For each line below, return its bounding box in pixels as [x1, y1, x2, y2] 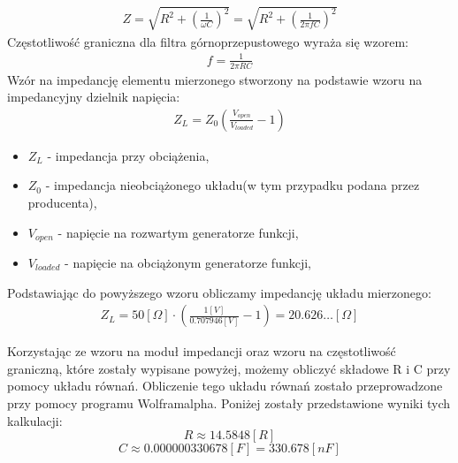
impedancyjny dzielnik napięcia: [7, 87, 180, 106]
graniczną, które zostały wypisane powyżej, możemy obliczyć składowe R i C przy [7, 359, 451, 377]
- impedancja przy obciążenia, [47, 146, 210, 164]
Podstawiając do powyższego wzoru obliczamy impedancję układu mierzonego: [7, 283, 431, 301]
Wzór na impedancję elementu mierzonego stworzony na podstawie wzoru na [7, 70, 423, 88]
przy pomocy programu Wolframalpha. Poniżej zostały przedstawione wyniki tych [7, 394, 451, 412]
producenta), [27, 193, 97, 211]
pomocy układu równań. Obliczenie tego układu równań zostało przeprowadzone [7, 376, 443, 395]
